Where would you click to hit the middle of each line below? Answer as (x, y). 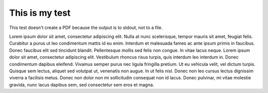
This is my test (40, 13)
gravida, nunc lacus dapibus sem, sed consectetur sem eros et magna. (82, 85)
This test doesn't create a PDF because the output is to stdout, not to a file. (86, 28)
